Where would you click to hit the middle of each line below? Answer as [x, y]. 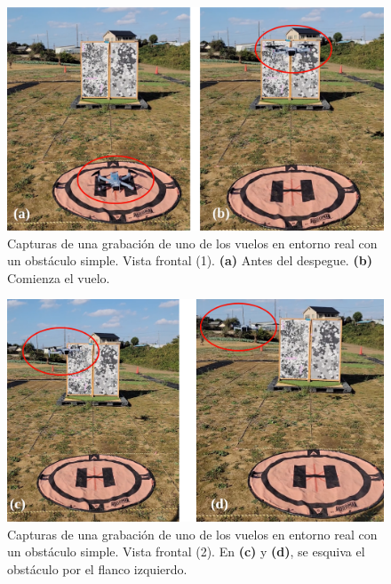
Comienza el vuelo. [59, 277]
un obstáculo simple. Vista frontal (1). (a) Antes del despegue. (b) [190, 260]
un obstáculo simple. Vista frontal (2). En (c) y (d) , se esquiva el [186, 552]
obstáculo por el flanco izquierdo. [97, 569]
